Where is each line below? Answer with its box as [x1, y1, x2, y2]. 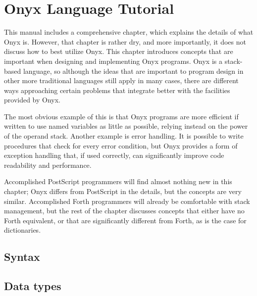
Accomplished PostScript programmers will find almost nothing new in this [4, 176, 232, 187]
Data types [4, 278, 61, 294]
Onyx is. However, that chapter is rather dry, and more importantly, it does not [4, 36, 246, 47]
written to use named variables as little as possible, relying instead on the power [4, 121, 248, 131]
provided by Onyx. [4, 95, 61, 105]
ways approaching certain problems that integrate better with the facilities [4, 85, 230, 95]
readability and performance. [4, 159, 92, 170]
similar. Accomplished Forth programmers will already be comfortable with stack [4, 196, 250, 206]
